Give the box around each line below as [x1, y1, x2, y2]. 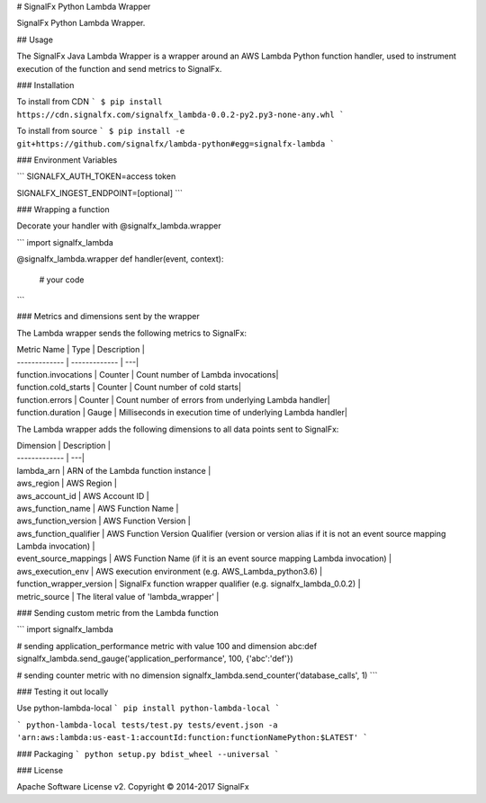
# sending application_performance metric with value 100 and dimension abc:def [16, 640, 318, 651]
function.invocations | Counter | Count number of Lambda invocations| [16, 369, 279, 379]
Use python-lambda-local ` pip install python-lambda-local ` [16, 702, 281, 714]
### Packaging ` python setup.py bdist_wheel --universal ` [16, 748, 280, 759]
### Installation [16, 79, 75, 90]
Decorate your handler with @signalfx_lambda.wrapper [16, 220, 222, 231]
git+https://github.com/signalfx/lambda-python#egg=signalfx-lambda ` [16, 138, 335, 148]
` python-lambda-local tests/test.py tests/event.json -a [16, 719, 278, 730]
